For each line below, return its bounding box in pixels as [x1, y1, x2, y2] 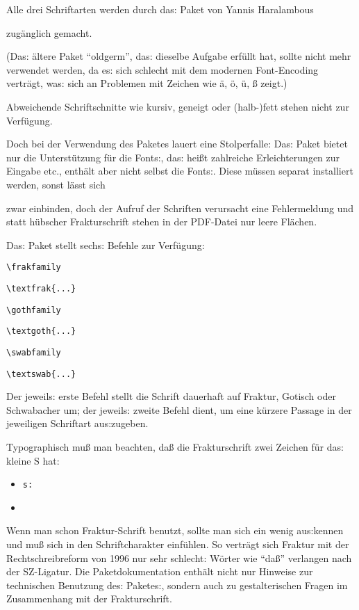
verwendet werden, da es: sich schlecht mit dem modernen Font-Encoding [6, 62, 319, 77]
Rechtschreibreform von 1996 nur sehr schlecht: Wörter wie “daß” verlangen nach [6, 550, 352, 565]
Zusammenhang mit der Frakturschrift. [6, 591, 172, 606]
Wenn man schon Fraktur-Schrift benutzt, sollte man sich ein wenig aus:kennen [6, 523, 344, 538]
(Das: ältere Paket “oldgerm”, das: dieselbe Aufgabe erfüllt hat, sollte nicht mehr [6, 49, 351, 63]
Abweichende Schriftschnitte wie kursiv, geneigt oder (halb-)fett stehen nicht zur [6, 99, 349, 113]
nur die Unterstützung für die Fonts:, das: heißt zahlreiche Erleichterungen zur [6, 150, 340, 164]
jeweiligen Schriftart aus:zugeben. [6, 416, 149, 431]
